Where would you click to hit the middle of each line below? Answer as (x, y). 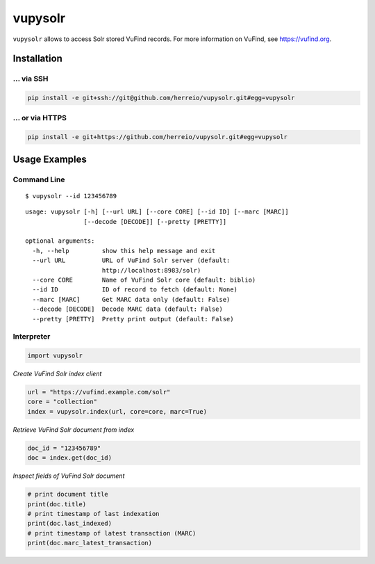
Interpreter (32, 337)
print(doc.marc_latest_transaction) (90, 543)
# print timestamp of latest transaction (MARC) (112, 533)
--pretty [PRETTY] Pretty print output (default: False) (133, 319)
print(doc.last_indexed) (70, 524)
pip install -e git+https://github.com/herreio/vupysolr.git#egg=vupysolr (158, 137)
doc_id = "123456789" (64, 448)
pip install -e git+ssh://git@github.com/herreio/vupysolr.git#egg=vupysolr (161, 98)
